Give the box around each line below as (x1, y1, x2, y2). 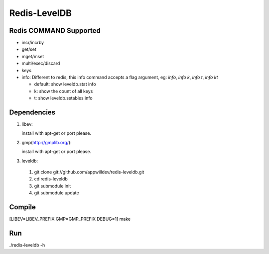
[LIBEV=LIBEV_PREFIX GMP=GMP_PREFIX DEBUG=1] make (9, 216, 131, 222)
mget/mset (21, 53, 44, 59)
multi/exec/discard (21, 60, 60, 67)
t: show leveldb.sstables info (34, 95, 93, 101)
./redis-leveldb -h (9, 242, 45, 248)
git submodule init (34, 183, 71, 189)
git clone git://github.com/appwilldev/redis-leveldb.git (34, 169, 144, 175)
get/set (21, 46, 37, 52)
